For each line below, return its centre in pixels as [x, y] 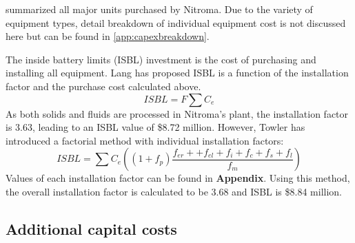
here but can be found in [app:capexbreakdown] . [108, 36]
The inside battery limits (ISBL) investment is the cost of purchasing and [161, 59]
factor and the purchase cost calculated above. [103, 86]
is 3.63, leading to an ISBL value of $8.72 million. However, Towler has [155, 127]
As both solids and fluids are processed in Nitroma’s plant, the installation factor [177, 113]
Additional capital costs [91, 228]
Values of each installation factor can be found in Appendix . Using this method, [178, 178]
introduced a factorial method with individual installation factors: [145, 140]
